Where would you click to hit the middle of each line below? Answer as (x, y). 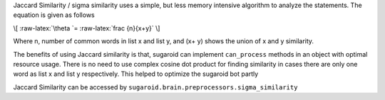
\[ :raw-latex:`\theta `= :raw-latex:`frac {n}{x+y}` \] (87, 28)
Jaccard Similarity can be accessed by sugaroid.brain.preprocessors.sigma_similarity (155, 87)
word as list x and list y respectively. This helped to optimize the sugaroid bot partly (136, 74)
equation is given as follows (54, 15)
